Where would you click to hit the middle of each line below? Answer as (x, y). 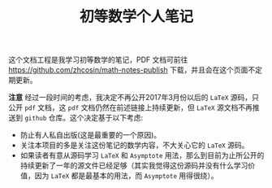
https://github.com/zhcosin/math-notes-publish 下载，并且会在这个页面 (128, 70)
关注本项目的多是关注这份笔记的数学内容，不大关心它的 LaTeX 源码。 (134, 145)
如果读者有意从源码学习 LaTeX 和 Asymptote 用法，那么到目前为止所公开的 (142, 155)
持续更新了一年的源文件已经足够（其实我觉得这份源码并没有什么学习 (134, 166)
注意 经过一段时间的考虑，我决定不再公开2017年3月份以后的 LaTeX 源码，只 (134, 98)
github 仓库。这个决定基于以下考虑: (84, 118)
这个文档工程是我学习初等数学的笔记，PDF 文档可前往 (98, 60)
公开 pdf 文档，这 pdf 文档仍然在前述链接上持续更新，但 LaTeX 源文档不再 (131, 107)
